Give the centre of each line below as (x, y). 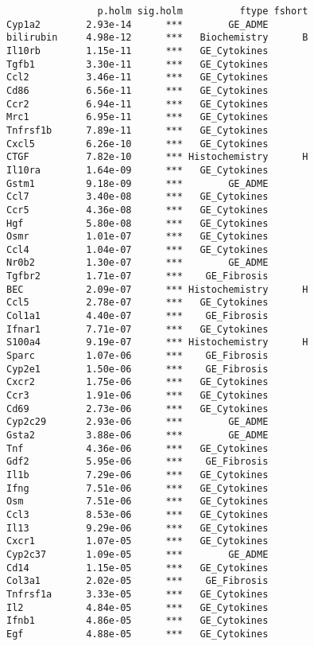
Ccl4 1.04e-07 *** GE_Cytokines (138, 249)
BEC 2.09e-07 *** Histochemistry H (157, 289)
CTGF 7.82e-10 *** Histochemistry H (157, 157)
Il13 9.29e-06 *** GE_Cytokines (138, 528)
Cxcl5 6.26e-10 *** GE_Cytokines (138, 144)
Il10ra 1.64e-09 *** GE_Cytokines (138, 170)
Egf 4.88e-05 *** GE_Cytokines (138, 634)
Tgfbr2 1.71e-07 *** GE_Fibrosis (138, 276)
